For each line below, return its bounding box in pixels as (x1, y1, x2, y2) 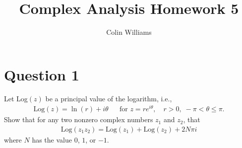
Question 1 (4, 64, 79, 84)
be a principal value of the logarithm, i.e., (45, 93, 172, 103)
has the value (32, 134, 72, 145)
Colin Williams (106, 27, 152, 37)
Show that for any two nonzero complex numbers (4, 114, 153, 125)
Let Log (4, 93, 28, 103)
